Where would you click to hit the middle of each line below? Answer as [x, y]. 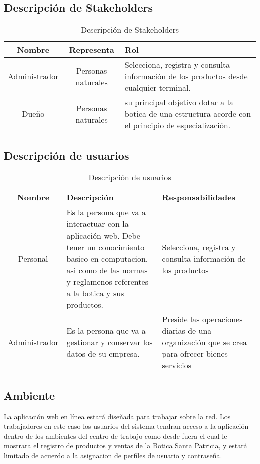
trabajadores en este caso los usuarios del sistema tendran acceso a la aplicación [126, 426]
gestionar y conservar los [110, 342]
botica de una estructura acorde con [188, 114]
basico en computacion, [107, 259]
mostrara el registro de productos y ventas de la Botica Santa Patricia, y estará [126, 446]
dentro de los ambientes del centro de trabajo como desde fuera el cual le [116, 436]
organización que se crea [204, 342]
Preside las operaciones [202, 319]
